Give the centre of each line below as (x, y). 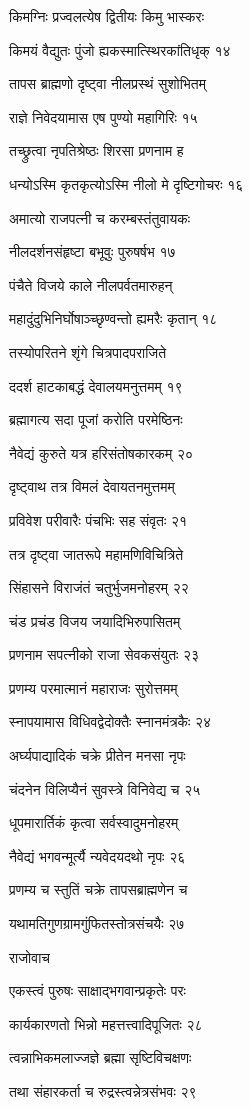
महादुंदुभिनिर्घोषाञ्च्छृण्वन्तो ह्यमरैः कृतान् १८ (113, 318)
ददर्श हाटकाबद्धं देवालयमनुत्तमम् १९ (96, 385)
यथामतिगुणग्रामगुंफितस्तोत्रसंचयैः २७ (97, 923)
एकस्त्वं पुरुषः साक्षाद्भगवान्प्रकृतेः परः (97, 990)
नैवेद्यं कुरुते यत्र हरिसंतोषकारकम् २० (101, 452)
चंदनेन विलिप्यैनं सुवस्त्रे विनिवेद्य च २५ (105, 788)
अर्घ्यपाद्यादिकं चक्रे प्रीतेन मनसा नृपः (97, 755)
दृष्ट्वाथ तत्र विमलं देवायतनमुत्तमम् (92, 486)
